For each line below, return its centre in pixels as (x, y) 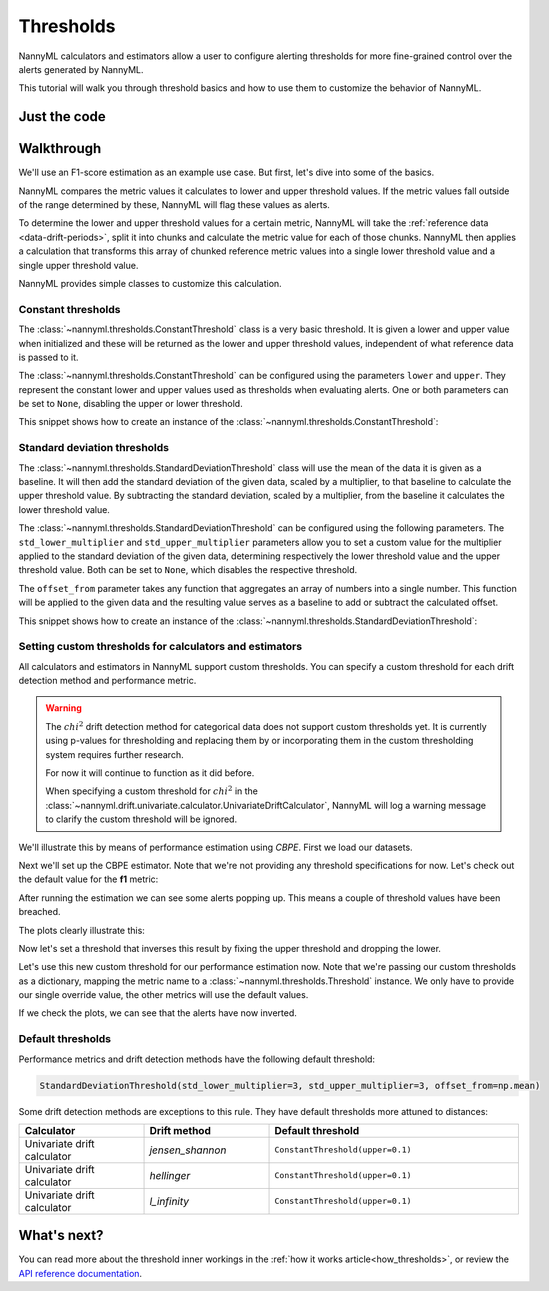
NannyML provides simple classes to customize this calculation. (150, 283)
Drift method (180, 1130)
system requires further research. (114, 754)
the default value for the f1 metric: (88, 879)
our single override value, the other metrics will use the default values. (163, 995)
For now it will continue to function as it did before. (150, 773)
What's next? (61, 1235)
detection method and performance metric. (107, 681)
